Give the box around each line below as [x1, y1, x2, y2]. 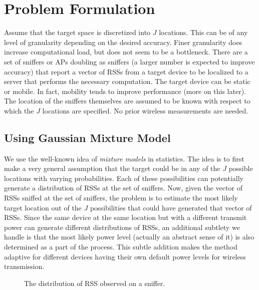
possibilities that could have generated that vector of [90, 202, 252, 212]
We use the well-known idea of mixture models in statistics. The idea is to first [4, 153, 244, 163]
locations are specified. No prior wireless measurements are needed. [42, 105, 248, 115]
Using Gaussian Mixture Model [4, 129, 171, 145]
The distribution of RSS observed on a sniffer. [24, 277, 165, 288]
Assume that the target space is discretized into [4, 27, 151, 37]
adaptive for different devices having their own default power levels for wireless [4, 251, 246, 261]
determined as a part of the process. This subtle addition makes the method [4, 241, 238, 252]
